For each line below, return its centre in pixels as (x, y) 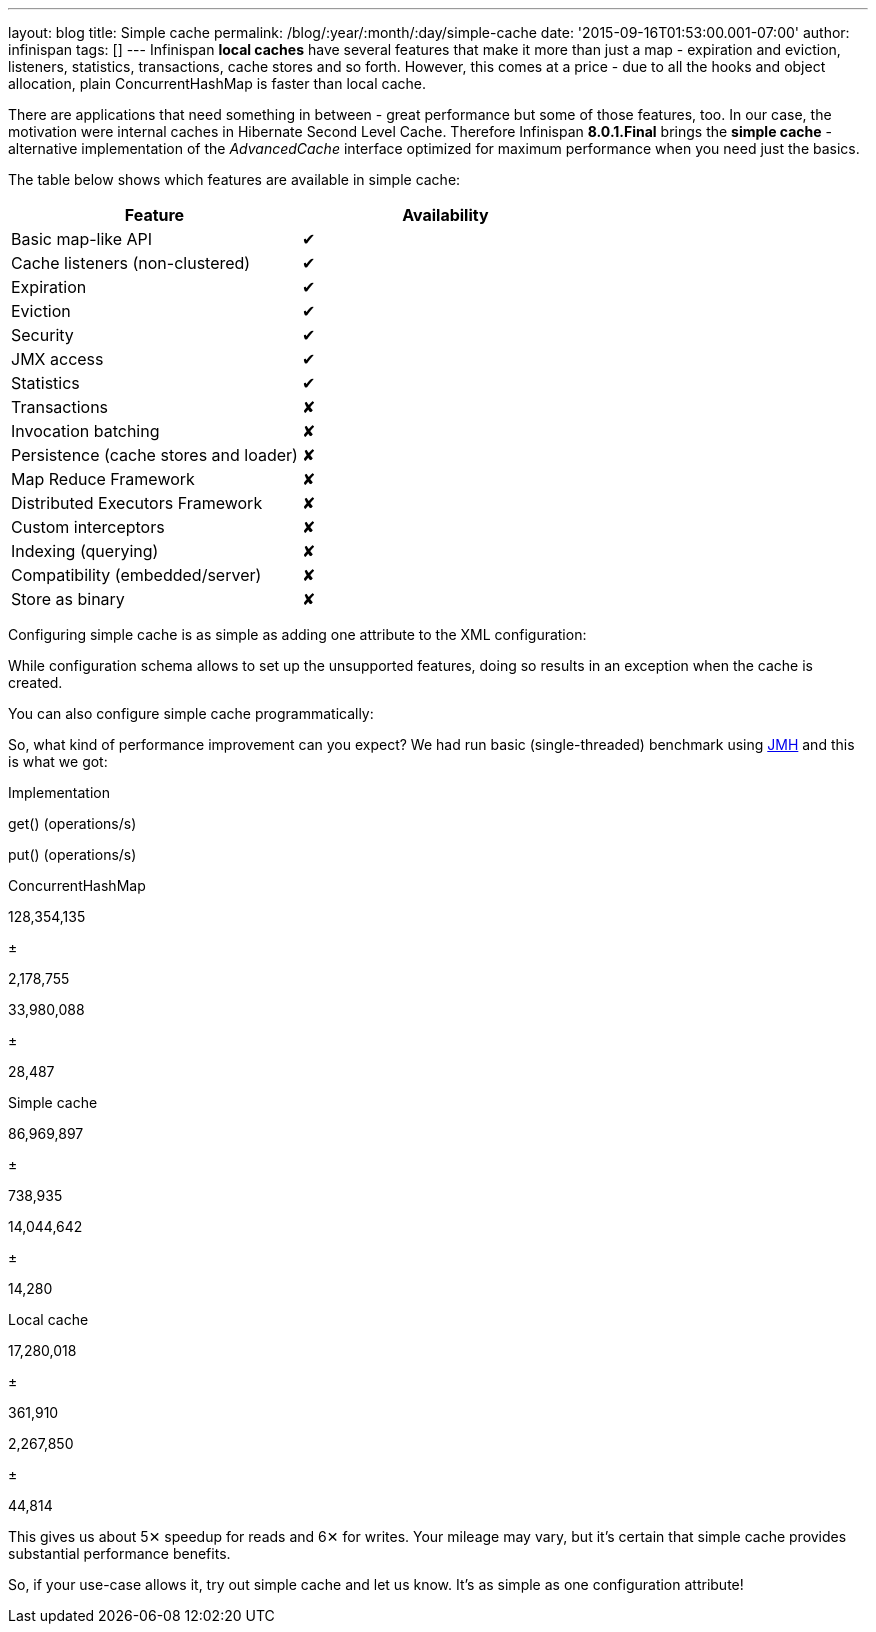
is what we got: (58, 761)
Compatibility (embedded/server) (136, 575)
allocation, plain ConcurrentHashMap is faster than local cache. (217, 83)
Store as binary (68, 599)
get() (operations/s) (72, 823)
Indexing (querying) (85, 551)
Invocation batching (85, 431)
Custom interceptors (88, 527)
